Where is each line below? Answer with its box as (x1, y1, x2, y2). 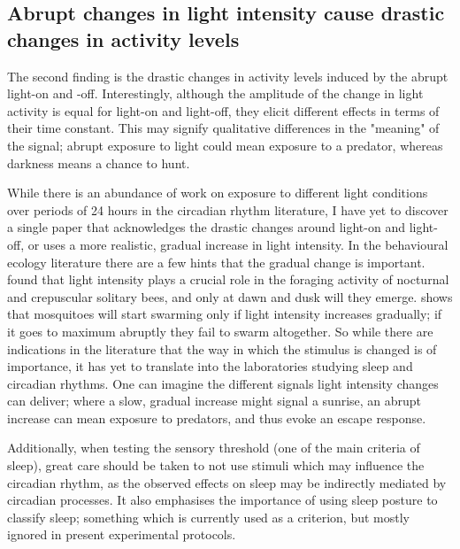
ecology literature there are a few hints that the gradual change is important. (7, 252, 425, 271)
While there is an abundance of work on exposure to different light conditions (7, 183, 428, 202)
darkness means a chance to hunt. (7, 153, 190, 172)
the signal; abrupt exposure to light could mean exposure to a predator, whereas (7, 135, 443, 154)
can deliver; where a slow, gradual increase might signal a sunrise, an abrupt (7, 391, 422, 410)
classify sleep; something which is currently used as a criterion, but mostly (7, 507, 410, 526)
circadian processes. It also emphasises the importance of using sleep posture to (7, 491, 438, 509)
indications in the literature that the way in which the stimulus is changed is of (7, 339, 437, 358)
